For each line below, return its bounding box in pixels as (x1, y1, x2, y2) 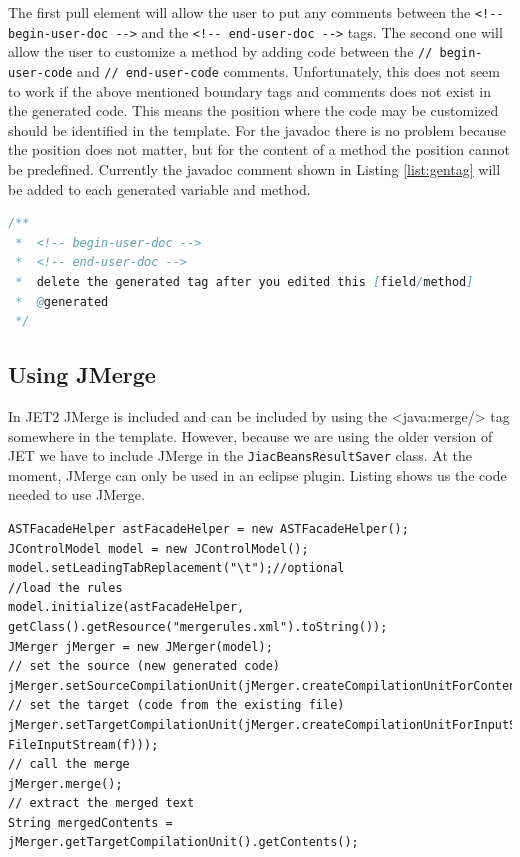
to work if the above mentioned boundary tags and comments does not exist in (8, 80, 491, 101)
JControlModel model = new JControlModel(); (8, 541, 309, 556)
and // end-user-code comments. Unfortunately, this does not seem (77, 60, 500, 81)
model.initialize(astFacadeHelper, (8, 600, 245, 615)
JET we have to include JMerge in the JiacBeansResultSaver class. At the (8, 445, 472, 466)
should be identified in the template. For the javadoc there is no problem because (8, 119, 506, 140)
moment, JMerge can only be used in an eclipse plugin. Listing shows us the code (8, 464, 507, 485)
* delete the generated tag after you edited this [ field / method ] (15, 274, 474, 289)
